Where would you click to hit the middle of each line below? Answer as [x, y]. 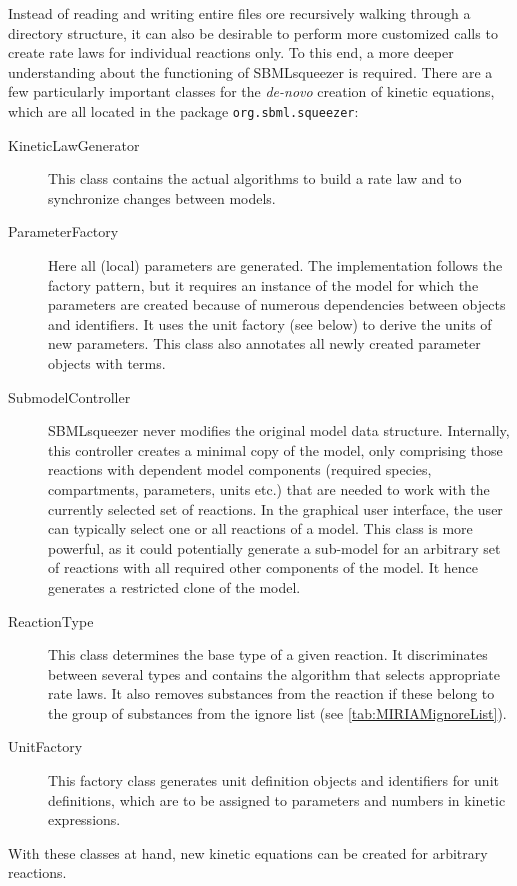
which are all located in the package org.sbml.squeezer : [183, 110]
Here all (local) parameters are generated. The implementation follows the [275, 265]
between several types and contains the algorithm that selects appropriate [274, 673]
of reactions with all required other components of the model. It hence [263, 567]
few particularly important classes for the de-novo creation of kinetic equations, [251, 91]
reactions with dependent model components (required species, [240, 469]
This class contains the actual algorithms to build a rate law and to [255, 178]
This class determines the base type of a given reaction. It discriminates [268, 654]
